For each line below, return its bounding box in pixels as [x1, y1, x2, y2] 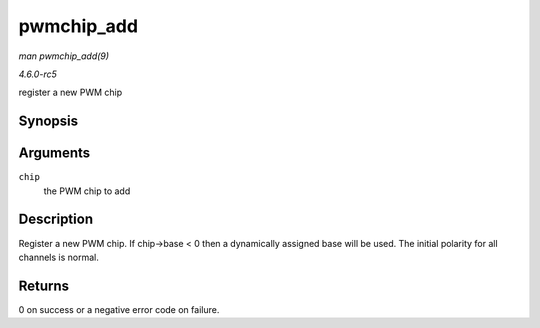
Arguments [18, 145, 91, 162]
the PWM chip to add [43, 185, 131, 197]
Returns [18, 277, 70, 294]
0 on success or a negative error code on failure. [18, 303, 220, 315]
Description [18, 211, 94, 228]
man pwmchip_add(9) [18, 50, 110, 62]
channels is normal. [18, 251, 99, 263]
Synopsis [18, 113, 79, 130]
